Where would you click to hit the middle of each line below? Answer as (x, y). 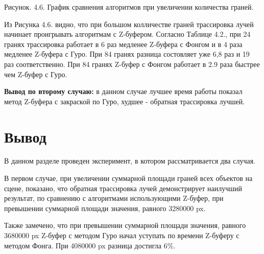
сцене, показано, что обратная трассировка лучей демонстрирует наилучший (123, 188)
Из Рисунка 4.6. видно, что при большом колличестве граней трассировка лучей (129, 24)
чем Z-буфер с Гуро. (36, 74)
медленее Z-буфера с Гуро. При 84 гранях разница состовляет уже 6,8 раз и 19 (127, 54)
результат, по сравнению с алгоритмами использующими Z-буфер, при (114, 198)
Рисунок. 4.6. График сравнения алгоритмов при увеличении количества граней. (129, 7)
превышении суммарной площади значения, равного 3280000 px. (105, 208)
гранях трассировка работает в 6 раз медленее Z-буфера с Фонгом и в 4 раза (123, 44)
